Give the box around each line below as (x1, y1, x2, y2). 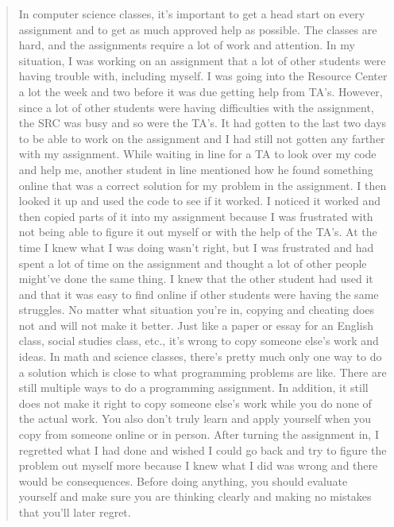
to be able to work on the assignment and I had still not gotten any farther (18, 130, 385, 146)
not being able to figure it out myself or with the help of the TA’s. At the (18, 223, 377, 240)
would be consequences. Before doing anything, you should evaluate (18, 472, 348, 489)
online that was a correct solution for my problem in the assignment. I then (18, 176, 387, 193)
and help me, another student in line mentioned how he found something (18, 161, 373, 177)
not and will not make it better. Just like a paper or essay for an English (18, 316, 373, 333)
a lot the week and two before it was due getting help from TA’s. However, (18, 83, 383, 99)
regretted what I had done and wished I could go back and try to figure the (18, 441, 387, 458)
